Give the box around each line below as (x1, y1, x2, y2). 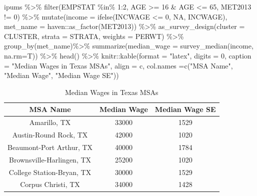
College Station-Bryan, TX (8, 166, 91, 177)
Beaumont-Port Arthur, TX (7, 141, 93, 152)
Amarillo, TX (29, 117, 71, 127)
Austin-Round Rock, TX (12, 129, 88, 140)
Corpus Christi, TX (20, 179, 80, 189)
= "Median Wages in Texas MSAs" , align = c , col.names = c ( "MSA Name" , (4, 60, 233, 70)
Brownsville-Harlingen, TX (8, 154, 91, 164)
